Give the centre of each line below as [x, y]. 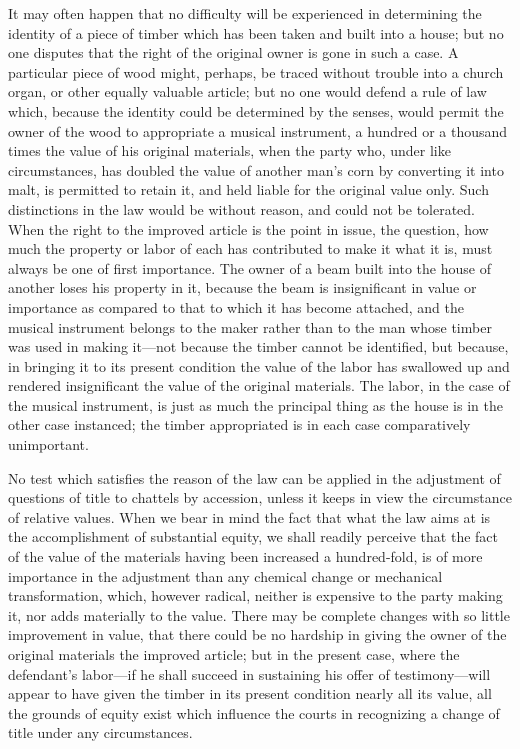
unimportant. [48, 444]
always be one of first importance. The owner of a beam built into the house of [249, 267]
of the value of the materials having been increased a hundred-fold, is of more [245, 556]
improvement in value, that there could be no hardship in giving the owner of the [257, 634]
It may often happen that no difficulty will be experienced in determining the [245, 13]
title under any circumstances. [100, 732]
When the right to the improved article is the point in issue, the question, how [248, 228]
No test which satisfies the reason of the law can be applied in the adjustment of [254, 477]
